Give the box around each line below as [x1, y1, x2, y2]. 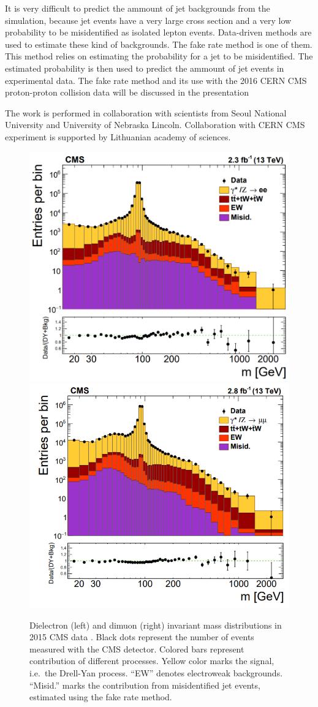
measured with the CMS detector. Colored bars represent [29, 642, 244, 655]
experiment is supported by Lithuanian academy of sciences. [5, 130, 231, 143]
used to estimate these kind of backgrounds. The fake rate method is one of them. [5, 37, 312, 50]
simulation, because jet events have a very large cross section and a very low [5, 13, 292, 26]
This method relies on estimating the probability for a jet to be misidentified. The [5, 50, 313, 62]
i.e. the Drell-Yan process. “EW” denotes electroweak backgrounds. [29, 667, 283, 679]
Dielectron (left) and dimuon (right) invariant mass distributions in [29, 618, 282, 631]
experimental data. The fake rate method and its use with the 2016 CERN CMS [5, 74, 307, 86]
